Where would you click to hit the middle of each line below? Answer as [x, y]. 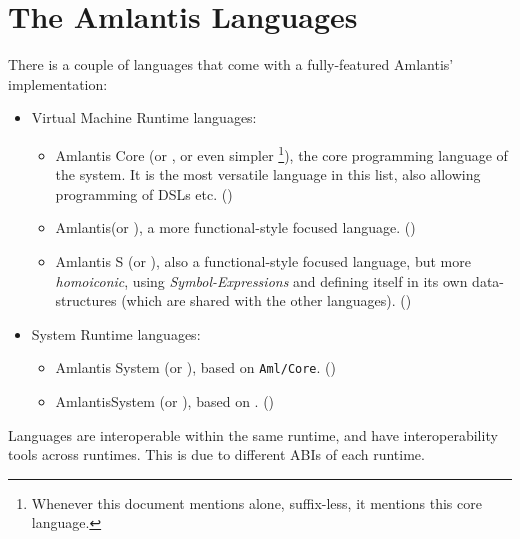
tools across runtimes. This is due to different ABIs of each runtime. [216, 454]
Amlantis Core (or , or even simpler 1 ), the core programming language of [281, 153]
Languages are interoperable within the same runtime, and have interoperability [253, 434]
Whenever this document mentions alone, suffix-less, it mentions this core [256, 502]
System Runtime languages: [116, 333]
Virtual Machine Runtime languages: [144, 117]
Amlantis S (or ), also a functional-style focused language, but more [263, 260]
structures [86, 300]
